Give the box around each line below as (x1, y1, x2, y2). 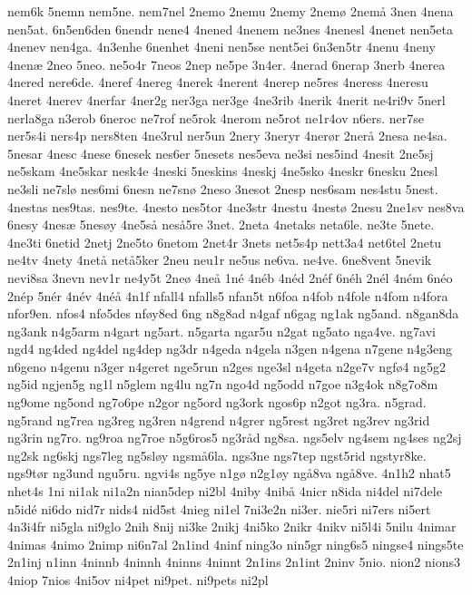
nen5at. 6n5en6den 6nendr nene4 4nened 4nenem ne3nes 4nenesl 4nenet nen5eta (7, 19, 453, 38)
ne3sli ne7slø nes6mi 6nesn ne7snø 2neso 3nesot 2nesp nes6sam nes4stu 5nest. (7, 179, 438, 198)
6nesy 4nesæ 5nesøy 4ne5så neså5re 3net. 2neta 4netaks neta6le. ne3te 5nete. (7, 215, 435, 234)
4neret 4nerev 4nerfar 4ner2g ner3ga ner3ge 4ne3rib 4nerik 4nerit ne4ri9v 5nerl (7, 90, 446, 109)
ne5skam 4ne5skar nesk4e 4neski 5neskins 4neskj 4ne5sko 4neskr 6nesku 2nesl (7, 161, 438, 180)
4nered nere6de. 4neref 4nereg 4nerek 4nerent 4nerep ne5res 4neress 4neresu (7, 73, 428, 92)
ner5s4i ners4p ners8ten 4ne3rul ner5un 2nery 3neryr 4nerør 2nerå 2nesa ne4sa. (7, 126, 447, 145)
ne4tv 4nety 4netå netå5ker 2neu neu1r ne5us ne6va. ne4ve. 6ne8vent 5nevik (7, 250, 432, 269)
